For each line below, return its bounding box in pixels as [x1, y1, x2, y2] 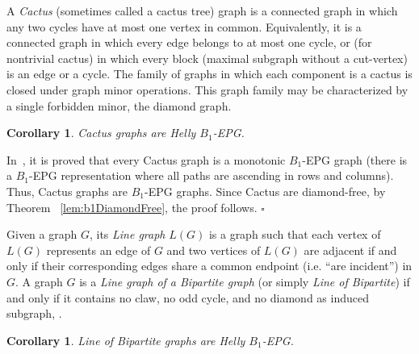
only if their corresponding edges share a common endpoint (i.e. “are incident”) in [6, 257, 413, 274]
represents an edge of [46, 241, 151, 258]
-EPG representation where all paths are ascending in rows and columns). [29, 167, 394, 184]
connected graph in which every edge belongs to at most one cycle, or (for [6, 34, 372, 51]
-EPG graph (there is [302, 151, 408, 168]
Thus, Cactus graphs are [6, 182, 128, 199]
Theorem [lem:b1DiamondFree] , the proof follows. [6, 198, 258, 215]
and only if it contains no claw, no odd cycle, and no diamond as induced [6, 289, 369, 306]
